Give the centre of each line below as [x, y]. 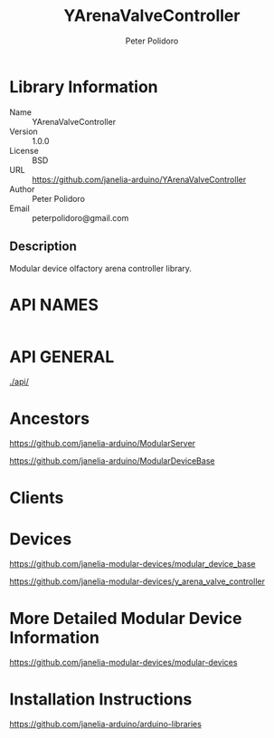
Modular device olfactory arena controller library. [101, 268]
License [24, 150]
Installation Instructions [101, 699]
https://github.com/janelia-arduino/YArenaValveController [139, 179]
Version [24, 131]
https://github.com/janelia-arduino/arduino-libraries [105, 724]
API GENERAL [62, 356]
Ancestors [50, 418]
